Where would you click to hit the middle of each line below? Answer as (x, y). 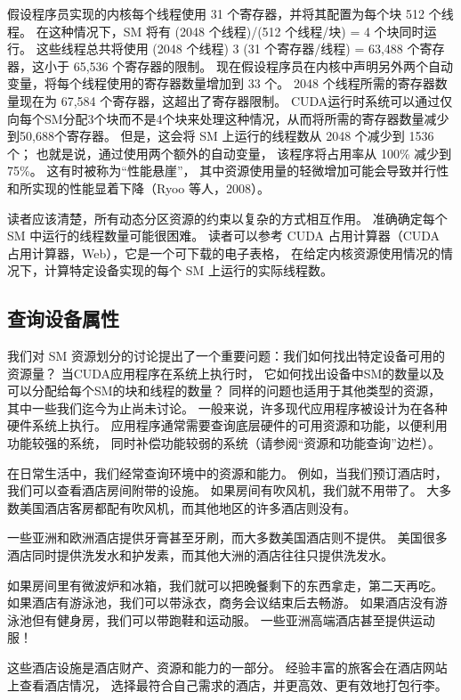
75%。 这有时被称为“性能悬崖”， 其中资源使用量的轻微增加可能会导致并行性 (228, 171)
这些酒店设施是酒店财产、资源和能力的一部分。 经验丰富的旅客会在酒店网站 (227, 667)
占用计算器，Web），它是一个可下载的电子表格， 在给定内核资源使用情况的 (224, 252)
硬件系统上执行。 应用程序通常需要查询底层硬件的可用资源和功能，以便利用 (227, 425)
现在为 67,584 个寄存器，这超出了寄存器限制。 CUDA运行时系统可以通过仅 (236, 100)
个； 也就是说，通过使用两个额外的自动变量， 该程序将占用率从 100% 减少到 (230, 153)
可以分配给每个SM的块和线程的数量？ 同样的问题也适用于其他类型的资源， (224, 391)
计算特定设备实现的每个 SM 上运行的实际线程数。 (188, 270)
